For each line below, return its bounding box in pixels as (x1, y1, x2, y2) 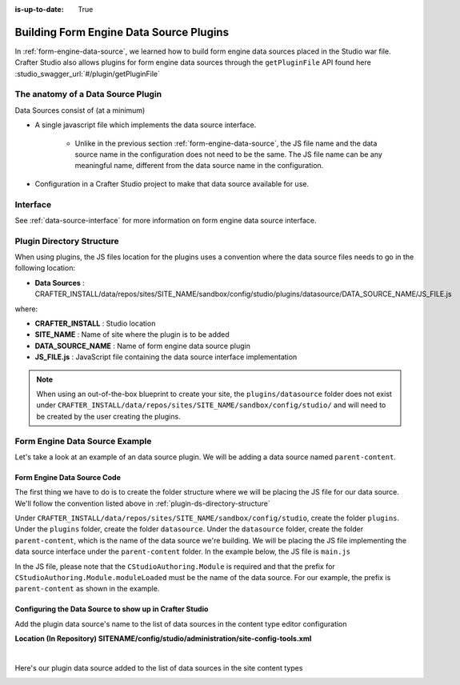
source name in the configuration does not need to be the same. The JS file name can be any (74, 150, 383, 159)
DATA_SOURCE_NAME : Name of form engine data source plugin (34, 341, 251, 351)
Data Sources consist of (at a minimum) (14, 105, 146, 115)
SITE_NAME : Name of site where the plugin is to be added (34, 330, 230, 339)
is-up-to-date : (14, 5, 64, 14)
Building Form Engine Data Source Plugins (14, 25, 230, 39)
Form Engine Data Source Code (14, 472, 122, 482)
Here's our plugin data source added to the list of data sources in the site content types (14, 663, 303, 672)
